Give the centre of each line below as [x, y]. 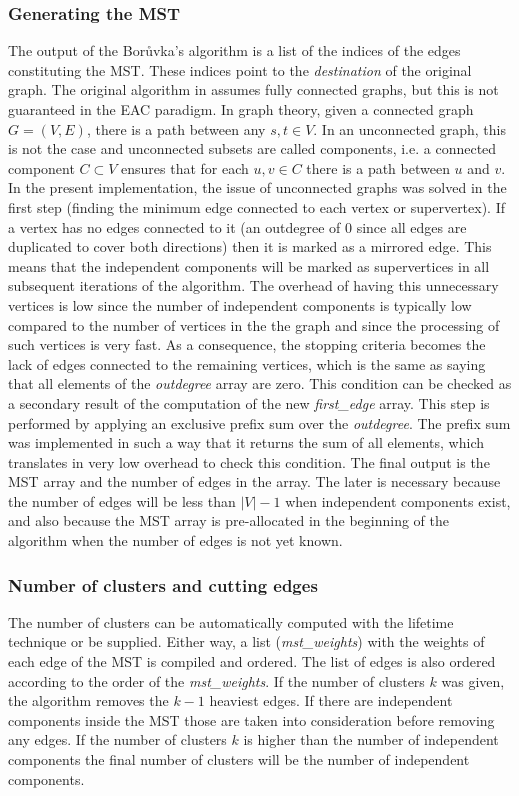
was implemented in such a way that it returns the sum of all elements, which [246, 442]
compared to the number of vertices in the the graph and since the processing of [254, 324]
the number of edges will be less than [122, 500]
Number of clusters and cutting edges [163, 584]
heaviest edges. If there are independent [331, 700]
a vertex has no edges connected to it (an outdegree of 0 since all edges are [237, 226]
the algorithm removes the [88, 700]
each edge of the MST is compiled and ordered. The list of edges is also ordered [252, 661]
